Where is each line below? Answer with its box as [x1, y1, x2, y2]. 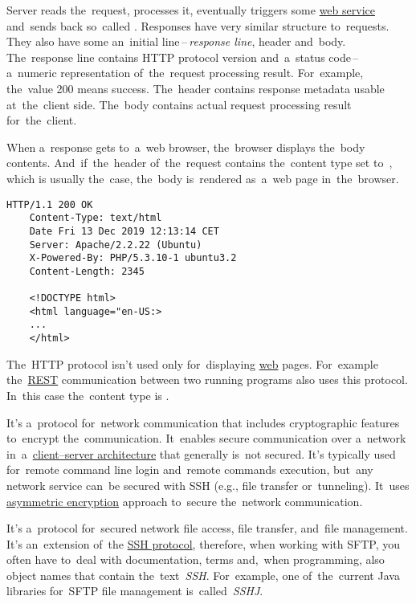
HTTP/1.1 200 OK [6, 198, 93, 210]
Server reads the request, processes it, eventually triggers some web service [6, 2, 375, 18]
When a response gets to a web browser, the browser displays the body [6, 138, 365, 155]
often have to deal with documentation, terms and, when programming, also [6, 551, 385, 568]
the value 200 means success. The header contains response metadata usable [6, 80, 385, 96]
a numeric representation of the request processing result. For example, [6, 64, 364, 81]
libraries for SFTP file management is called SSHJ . [6, 582, 263, 599]
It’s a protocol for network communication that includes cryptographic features [6, 414, 400, 431]
